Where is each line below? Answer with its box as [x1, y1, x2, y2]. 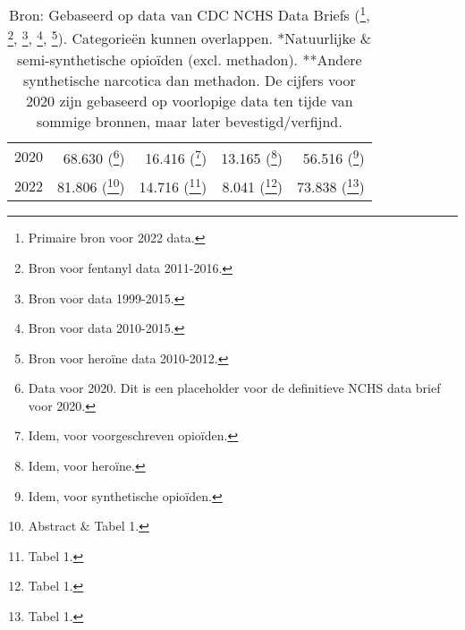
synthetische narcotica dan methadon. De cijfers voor [22, 69, 356, 90]
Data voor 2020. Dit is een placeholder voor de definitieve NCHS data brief [28, 379, 441, 397]
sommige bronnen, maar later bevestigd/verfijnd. [36, 110, 342, 132]
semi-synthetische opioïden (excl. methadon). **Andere [17, 48, 362, 70]
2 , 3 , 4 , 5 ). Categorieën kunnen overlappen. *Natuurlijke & [7, 25, 372, 49]
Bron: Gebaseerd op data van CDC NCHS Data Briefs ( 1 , [9, 2, 370, 26]
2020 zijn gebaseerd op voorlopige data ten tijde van [26, 89, 353, 111]
